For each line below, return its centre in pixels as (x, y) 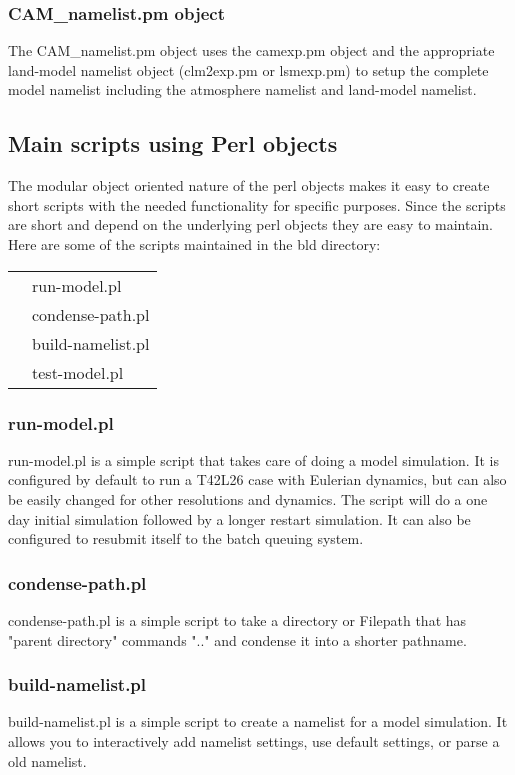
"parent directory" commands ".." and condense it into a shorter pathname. (237, 639)
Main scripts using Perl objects (173, 143)
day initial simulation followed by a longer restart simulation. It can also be (239, 518)
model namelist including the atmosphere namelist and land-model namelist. (242, 89)
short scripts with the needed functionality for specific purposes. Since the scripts (257, 204)
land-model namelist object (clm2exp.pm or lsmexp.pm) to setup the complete (248, 69)
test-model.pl (78, 372)
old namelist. (47, 760)
